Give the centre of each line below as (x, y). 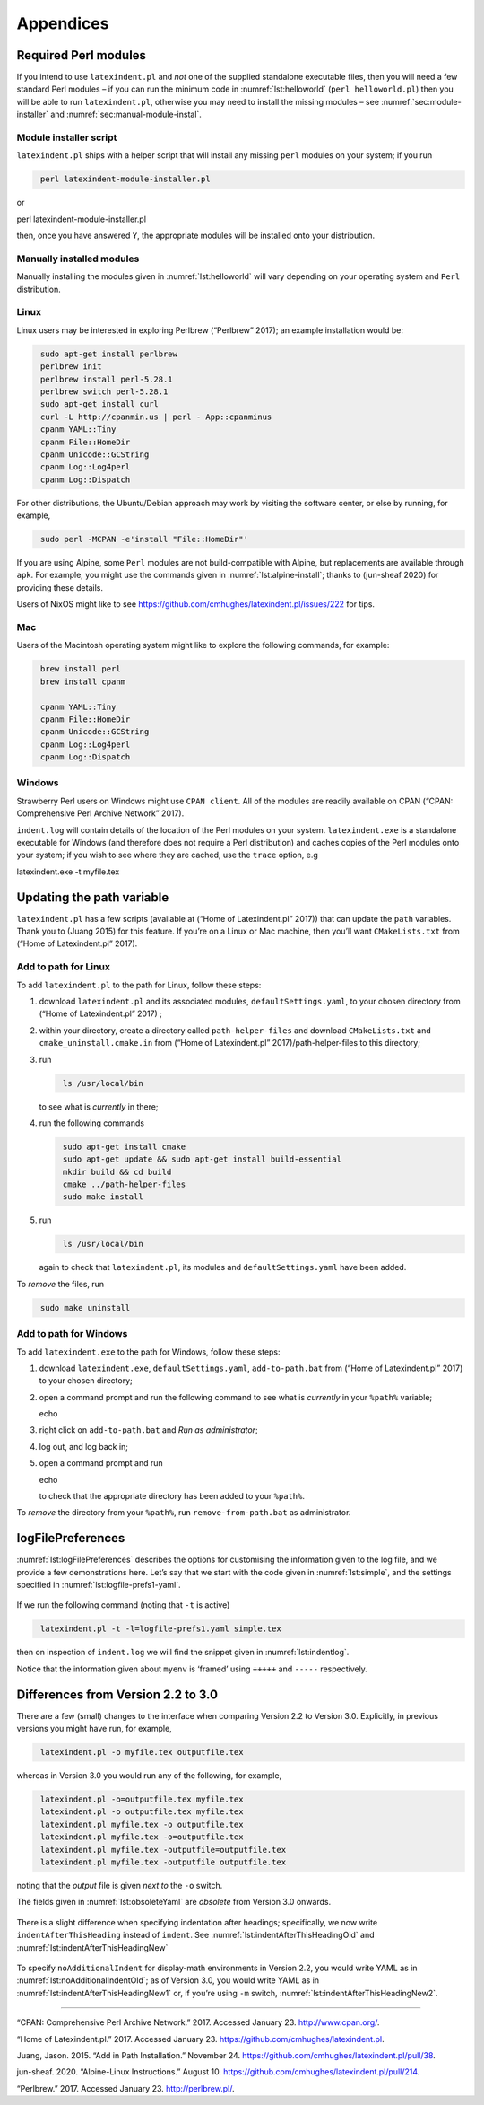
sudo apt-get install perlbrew (109, 354)
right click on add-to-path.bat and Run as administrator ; (149, 1430)
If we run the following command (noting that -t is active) (123, 1605)
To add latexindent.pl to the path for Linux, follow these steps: (139, 985)
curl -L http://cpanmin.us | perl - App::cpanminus (156, 417)
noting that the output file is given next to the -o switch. (120, 1886)
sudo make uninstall (86, 1307)
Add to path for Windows (72, 1334)
